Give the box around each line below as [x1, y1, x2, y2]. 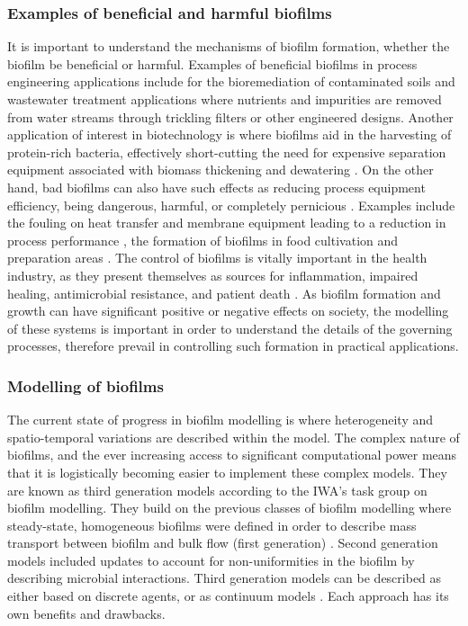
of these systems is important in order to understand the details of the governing [7, 318, 453, 337]
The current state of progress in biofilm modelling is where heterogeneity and [7, 410, 434, 429]
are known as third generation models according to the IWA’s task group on [7, 480, 427, 499]
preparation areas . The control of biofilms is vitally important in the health [7, 248, 427, 267]
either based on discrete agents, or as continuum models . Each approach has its [7, 586, 449, 605]
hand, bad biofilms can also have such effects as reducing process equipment [7, 177, 426, 196]
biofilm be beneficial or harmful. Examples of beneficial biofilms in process [7, 54, 418, 73]
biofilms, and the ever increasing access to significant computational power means [7, 445, 457, 464]
